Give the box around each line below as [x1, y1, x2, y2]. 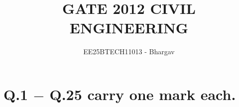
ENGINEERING [69, 17, 189, 38]
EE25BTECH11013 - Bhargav [83, 46, 175, 57]
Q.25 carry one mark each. [49, 84, 236, 104]
